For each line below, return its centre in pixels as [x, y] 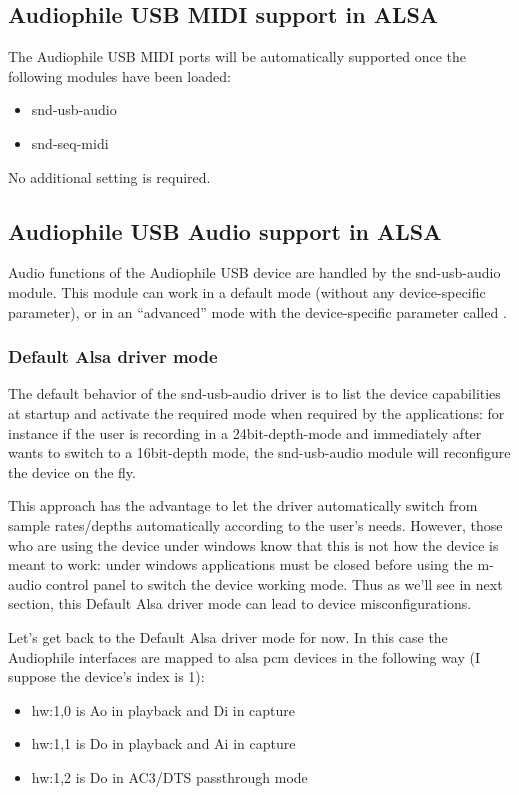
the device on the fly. [72, 471]
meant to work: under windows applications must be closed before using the [240, 564]
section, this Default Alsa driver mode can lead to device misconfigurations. [240, 603]
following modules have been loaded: [119, 75]
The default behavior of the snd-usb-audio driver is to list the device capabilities [254, 393]
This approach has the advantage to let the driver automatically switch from [243, 505]
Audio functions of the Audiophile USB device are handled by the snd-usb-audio [254, 272]
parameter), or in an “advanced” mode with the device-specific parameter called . [257, 311]
